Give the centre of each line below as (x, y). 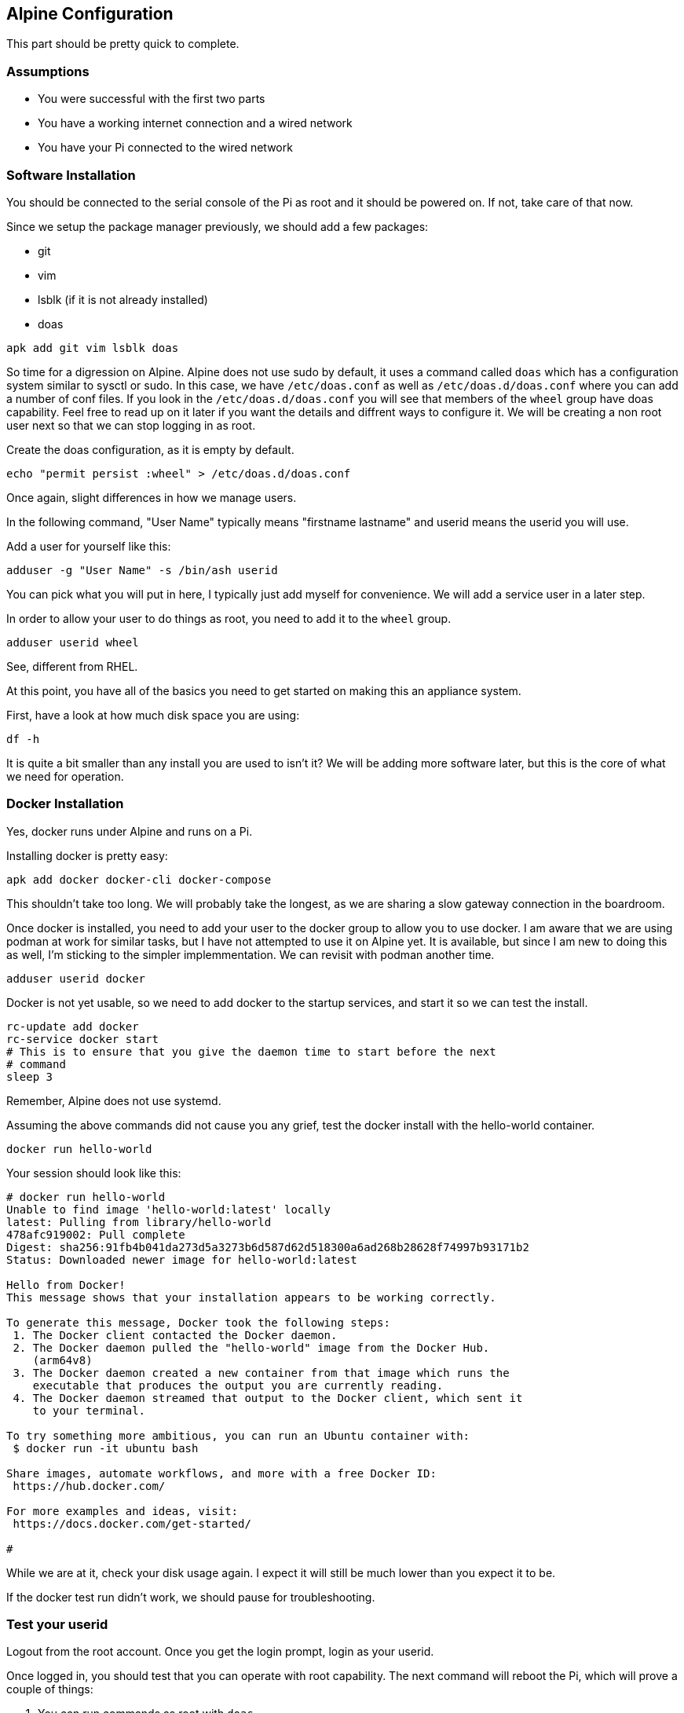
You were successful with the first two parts (152, 99)
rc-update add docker (73, 1026)
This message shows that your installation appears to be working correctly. (251, 1297)
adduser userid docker (76, 978)
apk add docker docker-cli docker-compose (139, 879)
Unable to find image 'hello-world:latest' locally (169, 1209)
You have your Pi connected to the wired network (165, 148)
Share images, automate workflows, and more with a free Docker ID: (221, 1473)
